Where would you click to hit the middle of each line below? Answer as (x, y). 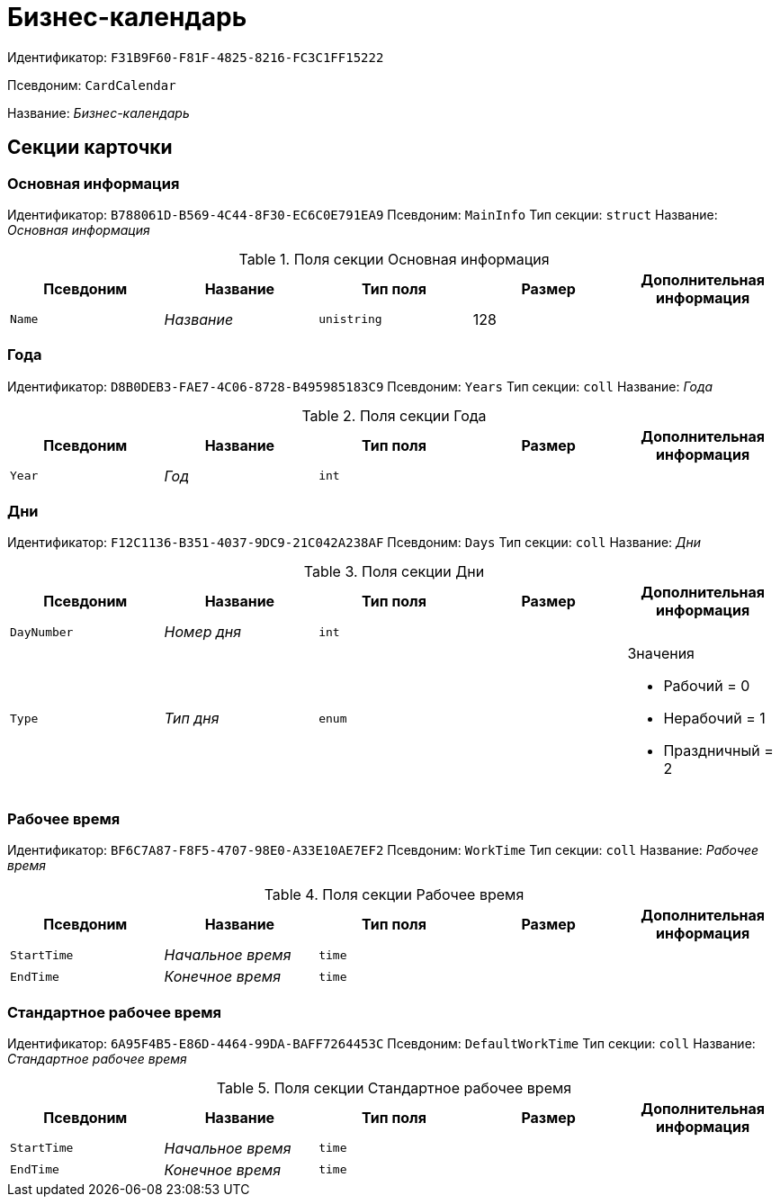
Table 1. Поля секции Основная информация (394, 259)
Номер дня (202, 632)
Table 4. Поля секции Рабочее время (394, 895)
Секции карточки (90, 148)
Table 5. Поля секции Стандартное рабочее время (394, 1087)
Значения (661, 654)
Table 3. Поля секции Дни (394, 572)
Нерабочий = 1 (714, 719)
